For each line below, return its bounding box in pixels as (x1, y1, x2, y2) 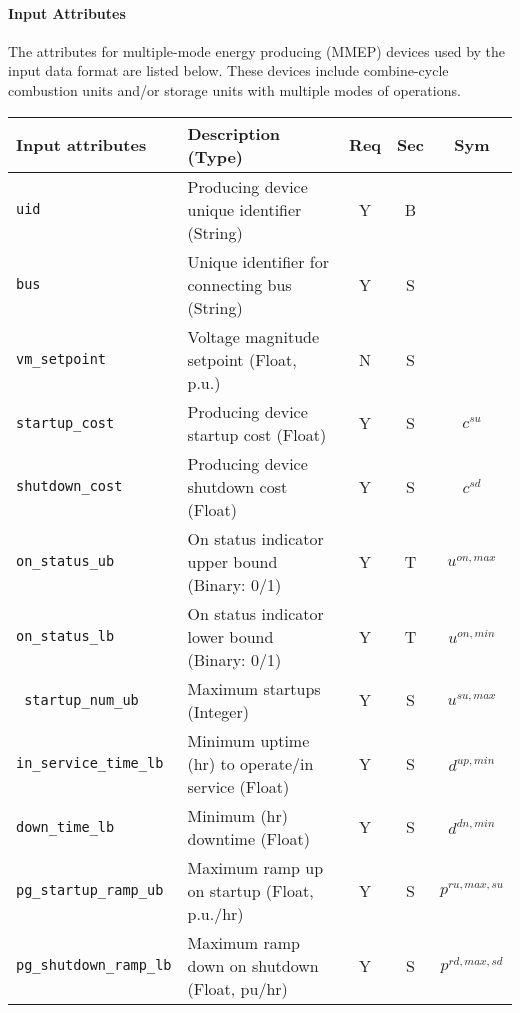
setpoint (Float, (187, 347, 297, 371)
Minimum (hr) (187, 803, 289, 827)
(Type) (187, 144, 243, 168)
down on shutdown (187, 953, 319, 977)
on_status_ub (16, 553, 115, 570)
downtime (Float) (187, 826, 310, 850)
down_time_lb (16, 818, 115, 835)
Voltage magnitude (187, 324, 320, 348)
